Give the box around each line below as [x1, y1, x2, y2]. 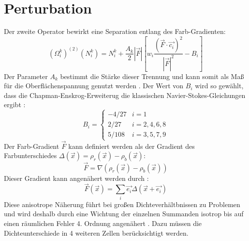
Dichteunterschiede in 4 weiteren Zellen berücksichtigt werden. [4, 227, 189, 238]
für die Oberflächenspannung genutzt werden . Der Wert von [4, 80, 184, 91]
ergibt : [4, 99, 26, 110]
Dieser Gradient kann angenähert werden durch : [4, 173, 149, 183]
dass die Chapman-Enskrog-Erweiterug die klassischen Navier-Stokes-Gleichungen [4, 90, 246, 100]
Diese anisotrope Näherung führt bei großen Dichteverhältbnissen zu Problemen [4, 199, 240, 209]
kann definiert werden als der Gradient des [68, 141, 195, 151]
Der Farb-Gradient [4, 141, 59, 151]
